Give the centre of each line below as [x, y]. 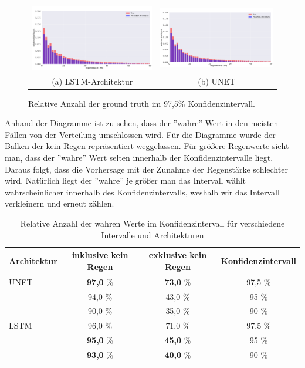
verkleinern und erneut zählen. [60, 203]
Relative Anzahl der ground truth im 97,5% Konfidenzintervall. [142, 103]
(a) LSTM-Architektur [92, 81]
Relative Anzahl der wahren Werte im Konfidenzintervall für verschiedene [152, 223]
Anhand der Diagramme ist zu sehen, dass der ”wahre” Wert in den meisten [142, 123]
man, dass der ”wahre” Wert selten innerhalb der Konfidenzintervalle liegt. [139, 158]
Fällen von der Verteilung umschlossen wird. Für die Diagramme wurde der [140, 134]
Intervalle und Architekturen [152, 234]
